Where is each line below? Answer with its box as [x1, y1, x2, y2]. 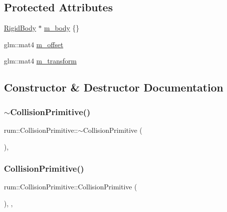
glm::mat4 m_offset [4, 39, 63, 49]
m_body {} [44, 23, 80, 33]
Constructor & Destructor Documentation [4, 80, 224, 95]
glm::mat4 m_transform [4, 56, 77, 66]
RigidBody [4, 23, 36, 33]
